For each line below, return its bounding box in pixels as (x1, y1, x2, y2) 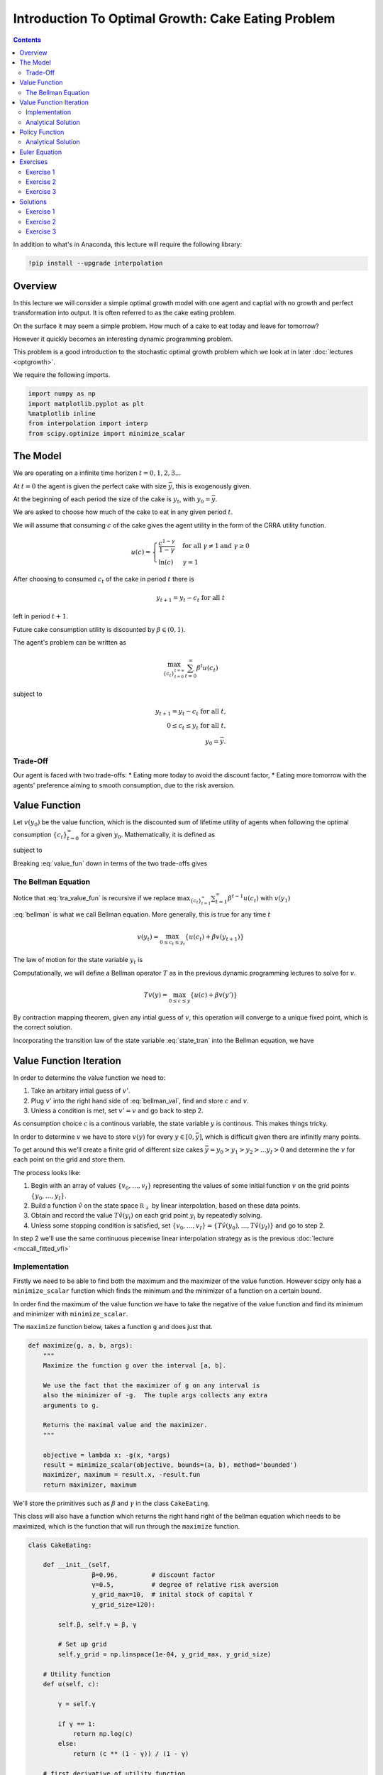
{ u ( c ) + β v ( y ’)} (190, 991, 238, 999)
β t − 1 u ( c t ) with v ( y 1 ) (228, 893, 291, 904)
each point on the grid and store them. (13, 1155, 126, 1164)
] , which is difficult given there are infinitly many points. (199, 1132, 361, 1141)
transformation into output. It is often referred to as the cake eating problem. (13, 309, 237, 317)
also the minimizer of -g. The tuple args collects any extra (43, 1392, 268, 1399)
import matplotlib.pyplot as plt (28, 400, 145, 408)
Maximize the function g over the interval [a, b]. (43, 1362, 227, 1370)
